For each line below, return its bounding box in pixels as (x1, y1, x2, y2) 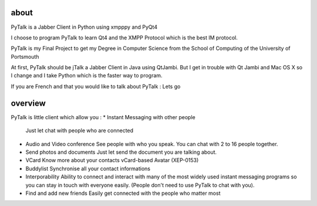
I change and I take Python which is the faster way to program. (11, 72, 163, 79)
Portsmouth (11, 53, 39, 60)
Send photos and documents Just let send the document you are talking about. (25, 148, 217, 156)
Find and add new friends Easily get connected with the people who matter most (25, 190, 221, 197)
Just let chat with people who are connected (25, 127, 134, 134)
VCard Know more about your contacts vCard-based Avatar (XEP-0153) (25, 157, 199, 164)
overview (11, 98, 46, 108)
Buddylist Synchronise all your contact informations (25, 165, 151, 172)
